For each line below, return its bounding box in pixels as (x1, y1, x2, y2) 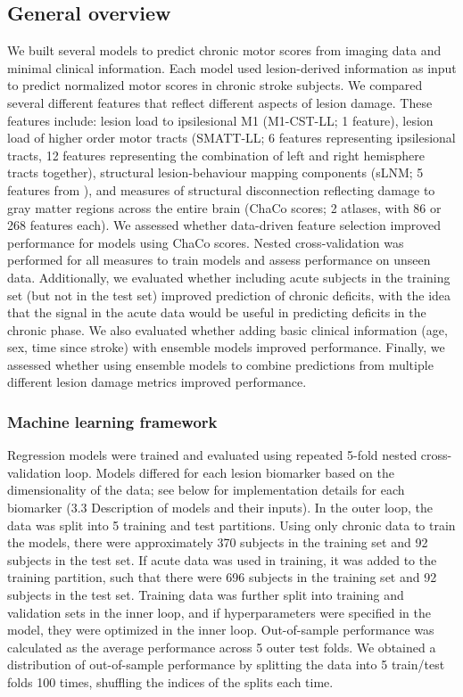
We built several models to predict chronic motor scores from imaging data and (7, 41, 442, 60)
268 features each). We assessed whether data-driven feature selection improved (7, 216, 441, 234)
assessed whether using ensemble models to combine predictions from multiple (7, 355, 434, 373)
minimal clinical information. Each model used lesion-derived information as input (7, 58, 457, 77)
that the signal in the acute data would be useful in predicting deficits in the (7, 303, 426, 322)
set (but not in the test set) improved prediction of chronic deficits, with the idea (7, 285, 451, 304)
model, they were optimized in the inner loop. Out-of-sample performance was (7, 620, 434, 639)
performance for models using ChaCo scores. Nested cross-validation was (7, 233, 404, 251)
